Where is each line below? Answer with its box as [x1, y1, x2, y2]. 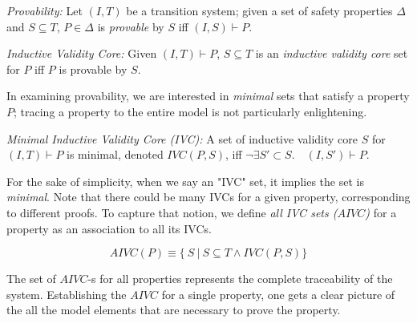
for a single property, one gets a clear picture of [161, 285, 395, 302]
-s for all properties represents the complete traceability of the [87, 270, 393, 287]
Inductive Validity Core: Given [6, 45, 157, 62]
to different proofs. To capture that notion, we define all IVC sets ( [6, 204, 338, 220]
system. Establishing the [6, 285, 127, 302]
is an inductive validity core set [255, 45, 408, 62]
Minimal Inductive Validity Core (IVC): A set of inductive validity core [6, 130, 358, 147]
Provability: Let [6, 2, 83, 18]
